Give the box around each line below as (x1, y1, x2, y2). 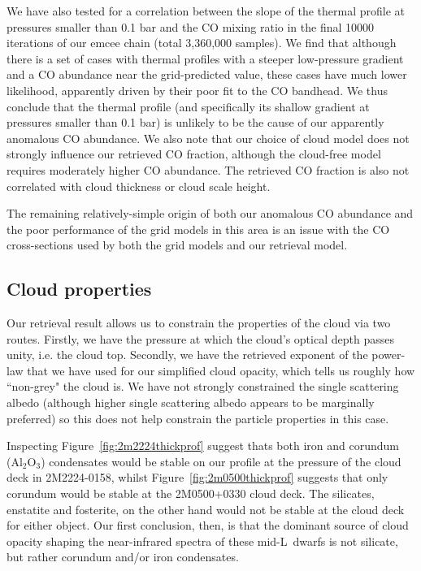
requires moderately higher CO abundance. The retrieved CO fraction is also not (7, 161, 410, 178)
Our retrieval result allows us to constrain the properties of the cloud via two (7, 314, 391, 331)
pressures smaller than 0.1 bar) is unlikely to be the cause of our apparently (7, 114, 384, 131)
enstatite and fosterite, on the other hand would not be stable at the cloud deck (7, 500, 405, 517)
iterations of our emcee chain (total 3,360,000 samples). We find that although (7, 34, 397, 51)
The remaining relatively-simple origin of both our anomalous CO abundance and (7, 205, 414, 222)
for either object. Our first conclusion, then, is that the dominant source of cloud (7, 517, 409, 534)
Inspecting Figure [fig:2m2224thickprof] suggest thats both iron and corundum (7, 437, 399, 454)
